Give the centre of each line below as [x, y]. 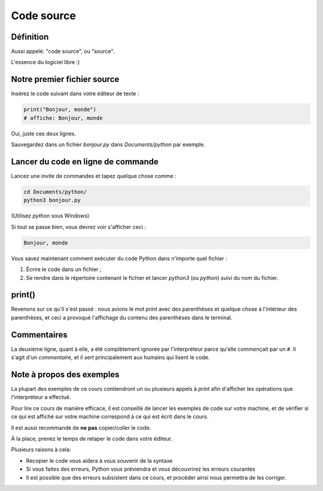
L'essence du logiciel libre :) [45, 62]
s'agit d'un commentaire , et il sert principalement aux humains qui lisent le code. [110, 357]
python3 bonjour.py [52, 200]
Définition [30, 37]
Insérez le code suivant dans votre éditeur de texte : [75, 94]
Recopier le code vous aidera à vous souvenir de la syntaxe [99, 460]
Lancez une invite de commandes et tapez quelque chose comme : [94, 176]
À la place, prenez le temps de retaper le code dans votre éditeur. [92, 438]
